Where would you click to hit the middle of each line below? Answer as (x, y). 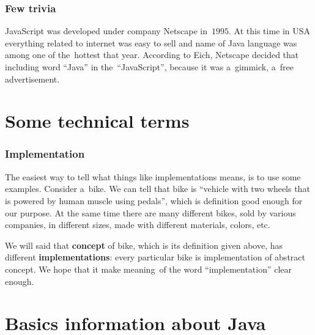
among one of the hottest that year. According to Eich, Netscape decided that (152, 55)
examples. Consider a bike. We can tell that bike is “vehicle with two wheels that (157, 189)
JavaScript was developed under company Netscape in (106, 31)
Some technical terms (97, 121)
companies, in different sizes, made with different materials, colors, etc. (138, 225)
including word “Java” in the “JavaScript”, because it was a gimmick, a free (149, 67)
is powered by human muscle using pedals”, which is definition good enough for (154, 200)
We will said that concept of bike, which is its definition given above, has (144, 245)
